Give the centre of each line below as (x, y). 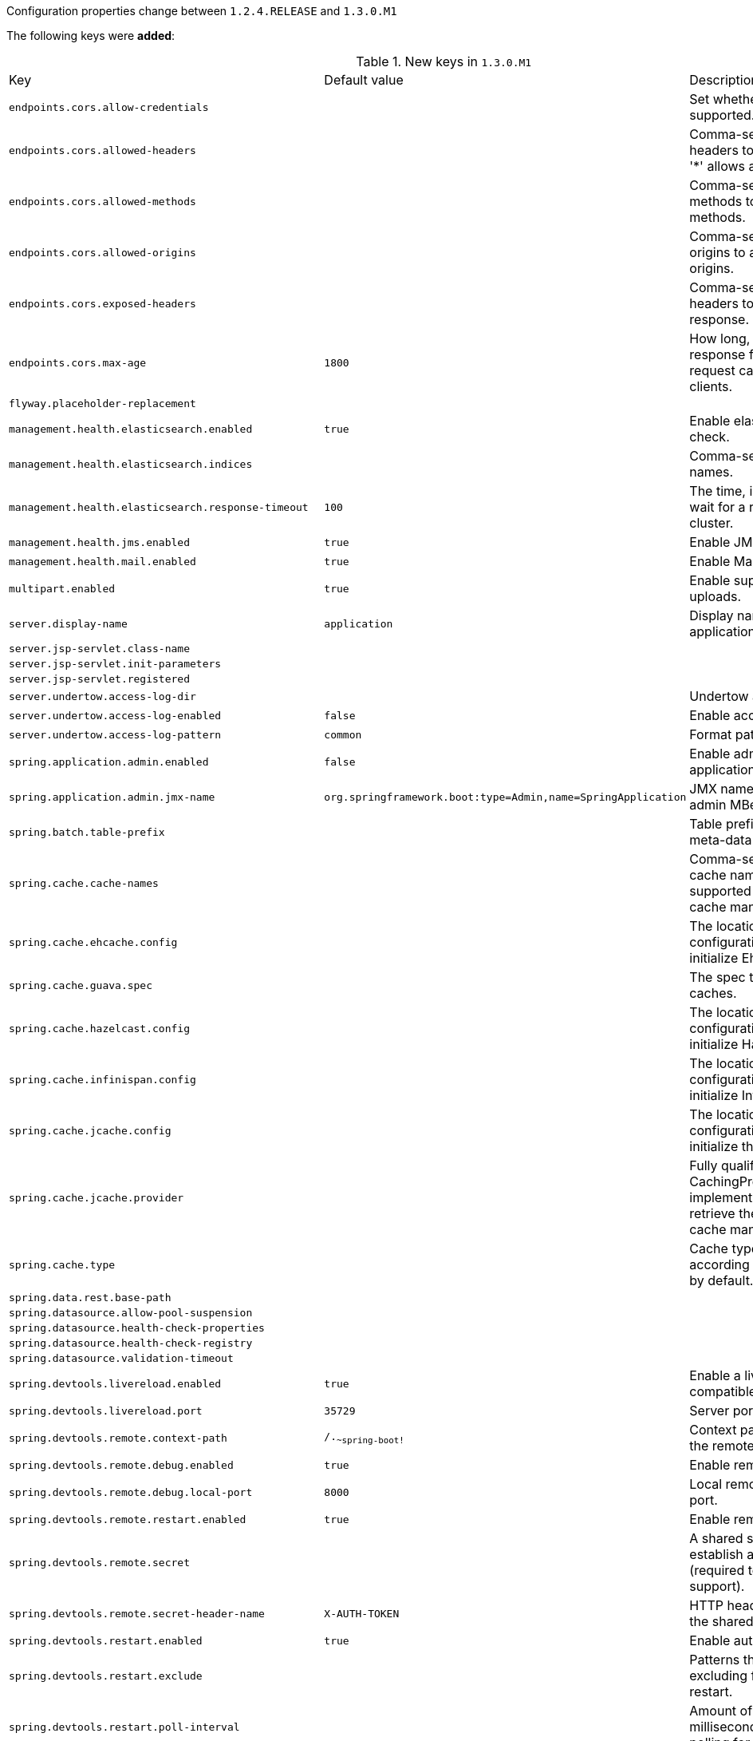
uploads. (716, 596)
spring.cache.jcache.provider (97, 1197)
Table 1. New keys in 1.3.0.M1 (444, 61)
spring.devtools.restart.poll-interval (124, 1727)
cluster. (712, 523)
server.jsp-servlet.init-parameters (115, 664)
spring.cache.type (62, 1264)
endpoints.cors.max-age (78, 362)
